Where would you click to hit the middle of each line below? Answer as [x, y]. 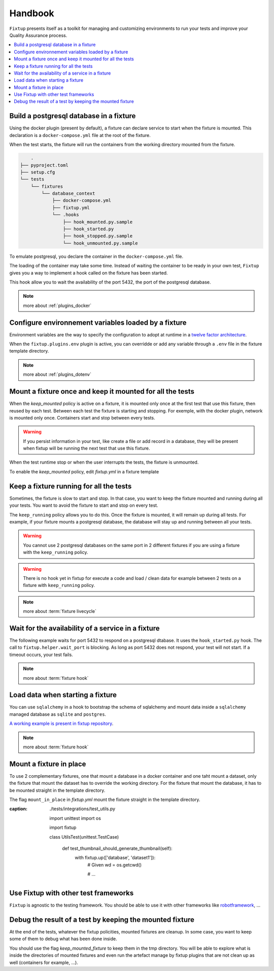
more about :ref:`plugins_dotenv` [57, 374]
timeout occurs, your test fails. [41, 654]
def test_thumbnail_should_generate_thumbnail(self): [117, 848]
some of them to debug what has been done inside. [63, 939]
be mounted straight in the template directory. [57, 790]
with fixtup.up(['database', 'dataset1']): [115, 858]
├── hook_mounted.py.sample [98, 222]
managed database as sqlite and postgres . [58, 714]
